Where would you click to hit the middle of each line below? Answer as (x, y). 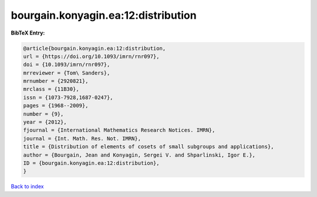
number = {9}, (43, 114)
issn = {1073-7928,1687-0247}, (68, 97)
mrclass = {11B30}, (51, 89)
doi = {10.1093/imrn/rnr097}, (67, 65)
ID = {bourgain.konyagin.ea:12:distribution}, (91, 163)
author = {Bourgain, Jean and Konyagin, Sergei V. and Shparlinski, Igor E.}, (139, 155)
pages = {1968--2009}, (56, 106)
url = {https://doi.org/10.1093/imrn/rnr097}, (91, 56)
